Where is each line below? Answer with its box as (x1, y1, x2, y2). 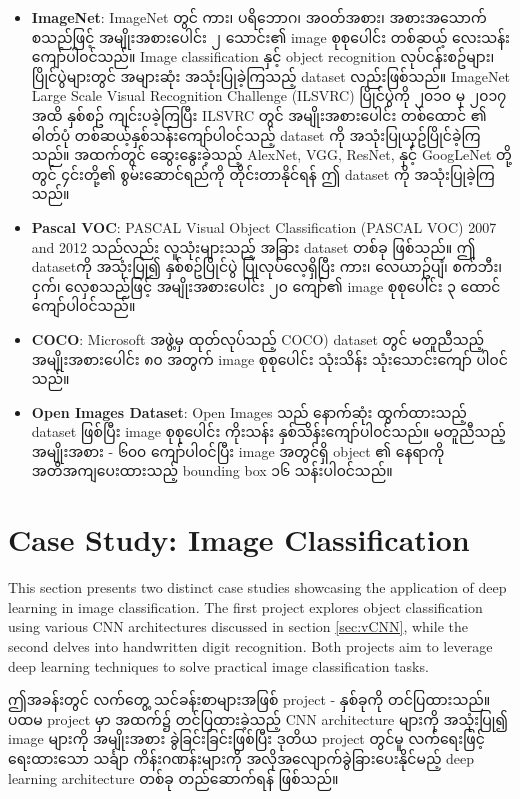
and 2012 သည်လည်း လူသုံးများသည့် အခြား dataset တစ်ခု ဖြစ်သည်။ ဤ (31, 236, 476, 257)
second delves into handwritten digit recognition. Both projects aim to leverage (8, 635, 493, 656)
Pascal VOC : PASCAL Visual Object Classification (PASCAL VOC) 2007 (31, 216, 497, 237)
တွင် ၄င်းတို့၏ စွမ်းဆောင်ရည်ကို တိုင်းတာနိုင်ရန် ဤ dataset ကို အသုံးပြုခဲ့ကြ (31, 163, 495, 184)
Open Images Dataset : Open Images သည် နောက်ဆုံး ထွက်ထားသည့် (31, 401, 467, 422)
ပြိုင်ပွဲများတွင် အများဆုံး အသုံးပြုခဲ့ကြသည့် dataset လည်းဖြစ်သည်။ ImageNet (31, 65, 511, 86)
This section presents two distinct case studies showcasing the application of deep (8, 577, 507, 598)
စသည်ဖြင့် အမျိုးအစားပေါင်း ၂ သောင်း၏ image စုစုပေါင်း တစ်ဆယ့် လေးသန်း (31, 26, 510, 47)
